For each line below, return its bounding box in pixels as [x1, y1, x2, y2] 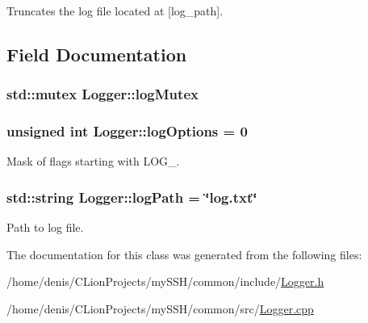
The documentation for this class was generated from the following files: [6, 245, 362, 262]
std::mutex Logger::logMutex [6, 84, 199, 104]
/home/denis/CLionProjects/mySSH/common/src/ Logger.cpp [6, 300, 314, 317]
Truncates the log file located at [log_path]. [6, 2, 224, 19]
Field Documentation [6, 41, 187, 66]
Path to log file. [6, 219, 84, 236]
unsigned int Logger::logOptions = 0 [6, 121, 248, 141]
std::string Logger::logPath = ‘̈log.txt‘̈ [6, 187, 257, 207]
